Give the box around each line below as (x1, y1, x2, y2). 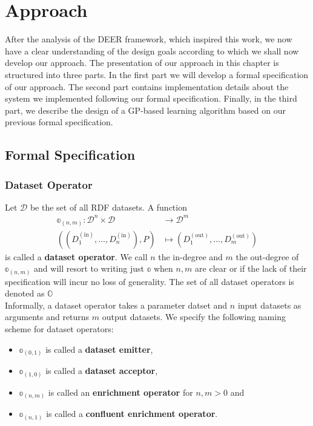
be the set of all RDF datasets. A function (30, 200, 187, 213)
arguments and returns (5, 310, 90, 323)
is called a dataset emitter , (45, 342, 153, 355)
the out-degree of (236, 250, 299, 263)
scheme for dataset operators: (5, 323, 114, 335)
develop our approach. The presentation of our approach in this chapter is (5, 56, 279, 69)
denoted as (5, 287, 45, 300)
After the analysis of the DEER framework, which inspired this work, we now (5, 33, 292, 45)
